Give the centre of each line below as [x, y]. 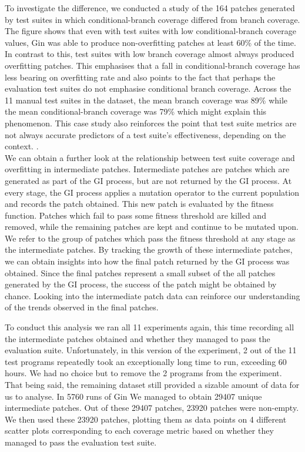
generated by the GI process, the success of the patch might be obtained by [141, 284]
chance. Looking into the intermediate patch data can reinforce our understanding [152, 295]
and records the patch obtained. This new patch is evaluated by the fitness [139, 204]
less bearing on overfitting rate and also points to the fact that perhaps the [140, 77]
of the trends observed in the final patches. [82, 307]
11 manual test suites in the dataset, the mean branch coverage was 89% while [146, 100]
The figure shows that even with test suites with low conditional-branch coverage [150, 31]
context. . [22, 146]
